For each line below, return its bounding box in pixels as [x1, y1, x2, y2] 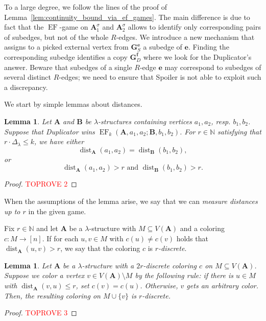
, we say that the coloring [60, 243, 140, 254]
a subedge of [143, 41, 182, 52]
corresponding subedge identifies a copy [4, 51, 128, 62]
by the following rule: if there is [135, 270, 234, 281]
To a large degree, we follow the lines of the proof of [4, 2, 167, 12]
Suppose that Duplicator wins [4, 126, 95, 136]
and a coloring [180, 223, 225, 234]
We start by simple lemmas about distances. [4, 99, 142, 109]
